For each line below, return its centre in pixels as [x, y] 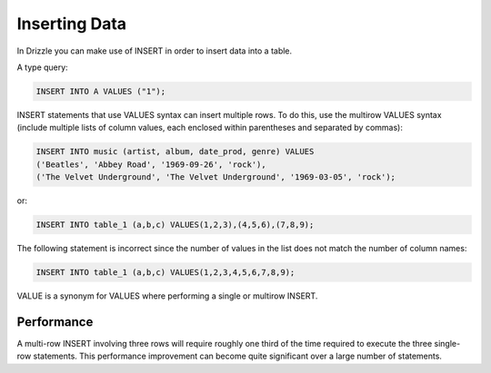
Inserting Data [72, 24]
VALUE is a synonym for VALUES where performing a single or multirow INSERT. [167, 296]
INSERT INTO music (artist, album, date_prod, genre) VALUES [175, 152]
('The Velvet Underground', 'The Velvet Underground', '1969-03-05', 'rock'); [215, 177]
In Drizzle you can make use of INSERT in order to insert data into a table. [155, 51]
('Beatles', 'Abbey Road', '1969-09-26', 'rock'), [151, 164]
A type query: [42, 67]
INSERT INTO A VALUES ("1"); [101, 91]
